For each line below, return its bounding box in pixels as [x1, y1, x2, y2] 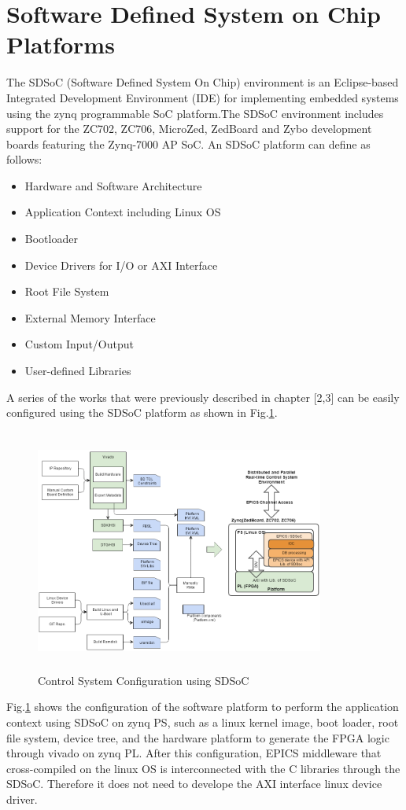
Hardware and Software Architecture [24, 177, 202, 193]
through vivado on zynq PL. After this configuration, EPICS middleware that [6, 745, 382, 761]
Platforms [6, 28, 115, 61]
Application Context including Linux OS [24, 204, 221, 220]
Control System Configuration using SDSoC [38, 672, 249, 688]
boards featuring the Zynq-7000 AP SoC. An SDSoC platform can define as [6, 135, 371, 152]
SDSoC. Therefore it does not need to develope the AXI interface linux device [6, 775, 382, 792]
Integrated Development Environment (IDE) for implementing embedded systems [6, 89, 399, 105]
